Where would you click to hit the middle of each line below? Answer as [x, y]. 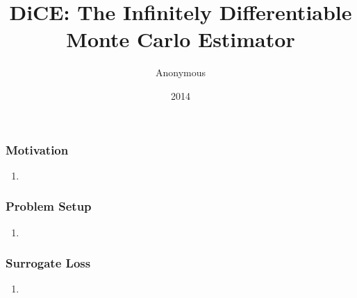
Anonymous [181, 72]
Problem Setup [49, 206]
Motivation [37, 149]
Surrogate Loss [48, 263]
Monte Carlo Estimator [181, 39]
